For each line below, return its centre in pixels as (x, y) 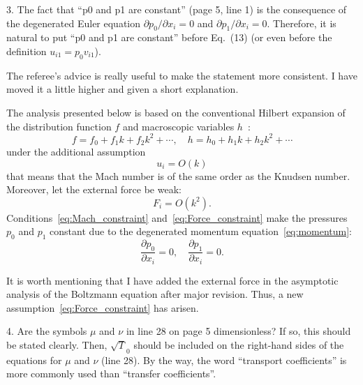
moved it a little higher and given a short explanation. (123, 89)
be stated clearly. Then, (57, 344)
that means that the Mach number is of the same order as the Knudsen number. (178, 175)
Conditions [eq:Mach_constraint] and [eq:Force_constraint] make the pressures (177, 217)
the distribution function (59, 126)
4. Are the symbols (47, 331)
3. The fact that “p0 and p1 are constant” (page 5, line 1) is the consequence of (177, 9)
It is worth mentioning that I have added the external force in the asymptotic (172, 280)
